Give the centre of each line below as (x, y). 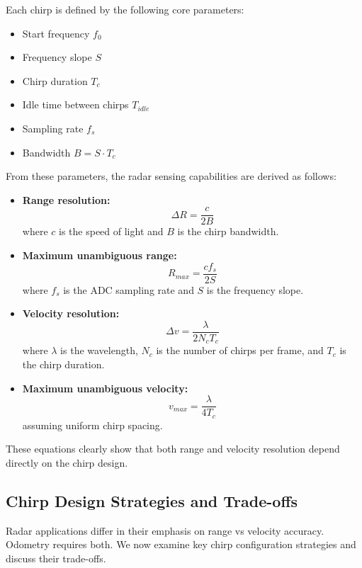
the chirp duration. (63, 364)
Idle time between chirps (75, 104)
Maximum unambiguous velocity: (105, 388)
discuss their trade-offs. (56, 558)
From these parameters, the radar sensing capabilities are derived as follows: (171, 176)
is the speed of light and (111, 231)
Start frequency (56, 33)
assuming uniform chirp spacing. (92, 425)
